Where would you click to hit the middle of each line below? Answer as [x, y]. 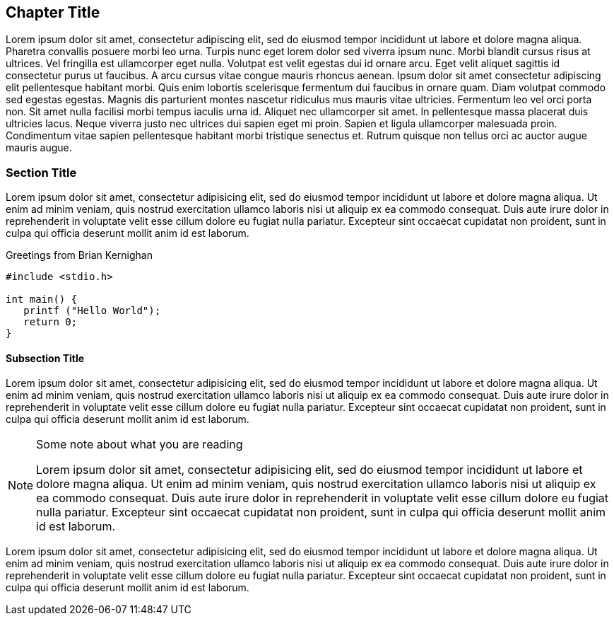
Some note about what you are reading [140, 445]
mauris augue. [39, 148]
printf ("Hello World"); [92, 311]
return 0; [51, 322]
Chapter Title [53, 12]
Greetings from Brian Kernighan [79, 255]
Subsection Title [45, 358]
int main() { [42, 300]
